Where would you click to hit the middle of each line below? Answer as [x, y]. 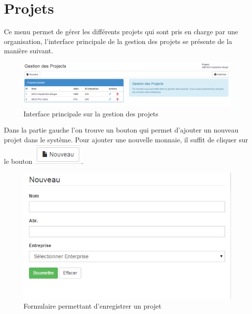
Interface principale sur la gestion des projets [91, 113]
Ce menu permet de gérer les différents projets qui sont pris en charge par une [121, 32]
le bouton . [44, 161]
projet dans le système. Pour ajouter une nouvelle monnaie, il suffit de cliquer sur [126, 139]
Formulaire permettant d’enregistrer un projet [92, 306]
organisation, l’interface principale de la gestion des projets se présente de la [118, 41]
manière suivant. [29, 51]
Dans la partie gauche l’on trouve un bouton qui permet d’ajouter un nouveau [121, 130]
